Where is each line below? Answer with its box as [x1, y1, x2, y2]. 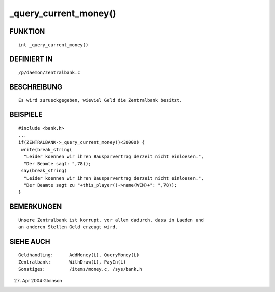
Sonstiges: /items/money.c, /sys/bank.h [18, 266, 142, 272]
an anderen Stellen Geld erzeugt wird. [18, 224, 118, 230]
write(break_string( [21, 147, 72, 152]
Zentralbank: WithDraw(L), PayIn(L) [18, 259, 126, 265]
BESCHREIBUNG [9, 82, 63, 91]
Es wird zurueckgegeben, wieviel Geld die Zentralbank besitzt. [18, 97, 183, 103]
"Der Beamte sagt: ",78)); [23, 161, 91, 166]
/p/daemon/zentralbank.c [18, 69, 80, 75]
